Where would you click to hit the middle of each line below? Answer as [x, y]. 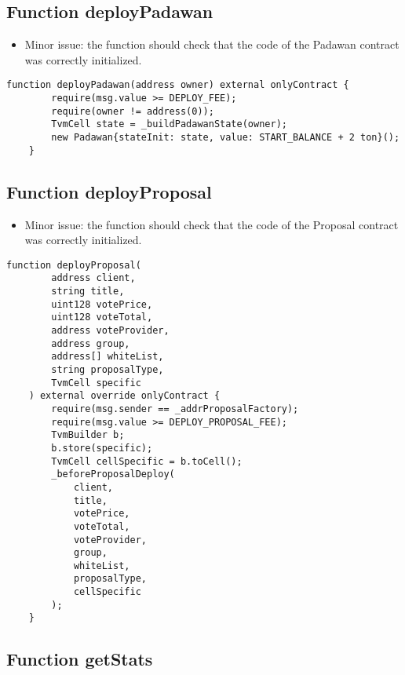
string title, [88, 292]
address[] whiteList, [108, 357]
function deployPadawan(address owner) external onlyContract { [178, 85]
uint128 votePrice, [102, 304]
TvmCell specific [96, 383]
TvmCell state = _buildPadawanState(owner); [169, 124]
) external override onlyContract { [124, 396]
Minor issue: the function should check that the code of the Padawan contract [212, 44]
